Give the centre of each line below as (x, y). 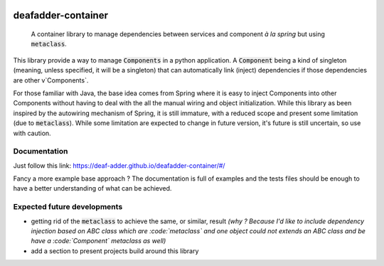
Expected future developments (68, 207)
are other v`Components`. (51, 80)
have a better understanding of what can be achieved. (92, 188)
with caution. (32, 133)
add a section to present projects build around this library (115, 251)
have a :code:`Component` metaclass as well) (98, 241)
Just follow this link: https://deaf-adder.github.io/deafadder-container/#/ (119, 165)
